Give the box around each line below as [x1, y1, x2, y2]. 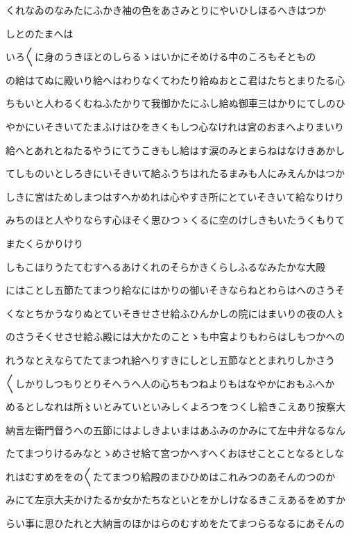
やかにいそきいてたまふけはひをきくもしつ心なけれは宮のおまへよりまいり [6, 119, 345, 133]
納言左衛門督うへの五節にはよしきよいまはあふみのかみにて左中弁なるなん [6, 422, 345, 437]
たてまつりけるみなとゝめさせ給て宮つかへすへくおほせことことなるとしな [6, 446, 344, 460]
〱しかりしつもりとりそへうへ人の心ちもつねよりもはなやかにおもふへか [6, 376, 335, 390]
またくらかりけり [6, 235, 83, 250]
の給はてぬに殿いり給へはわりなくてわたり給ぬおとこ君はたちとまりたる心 [6, 72, 345, 87]
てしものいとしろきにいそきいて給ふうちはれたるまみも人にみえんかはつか [6, 166, 345, 181]
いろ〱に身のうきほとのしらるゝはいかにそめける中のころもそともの [6, 49, 316, 64]
